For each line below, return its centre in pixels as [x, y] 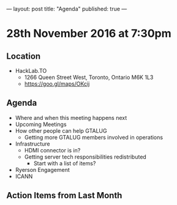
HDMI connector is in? [52, 150]
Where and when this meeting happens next [71, 117]
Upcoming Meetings [41, 124]
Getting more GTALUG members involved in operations [94, 137]
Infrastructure [32, 144]
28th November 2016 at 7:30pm [89, 34]
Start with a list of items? [65, 163]
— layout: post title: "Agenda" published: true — [67, 9]
